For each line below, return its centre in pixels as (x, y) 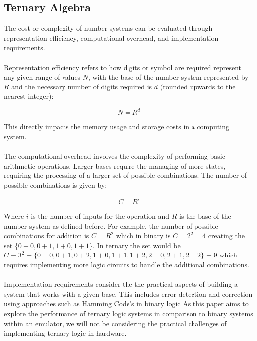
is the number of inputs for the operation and (100, 216)
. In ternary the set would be (137, 245)
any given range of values (42, 77)
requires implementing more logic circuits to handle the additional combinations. (127, 265)
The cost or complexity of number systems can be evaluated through (108, 28)
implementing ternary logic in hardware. (65, 333)
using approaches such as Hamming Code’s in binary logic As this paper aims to (126, 303)
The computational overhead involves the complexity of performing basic (115, 156)
